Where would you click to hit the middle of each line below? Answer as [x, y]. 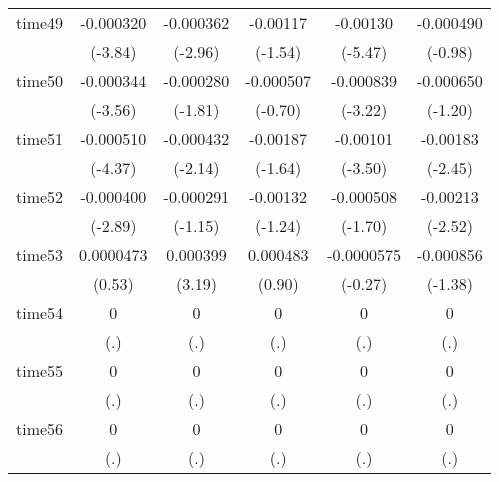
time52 [40, 196]
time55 [40, 370]
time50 [40, 80]
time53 [40, 254]
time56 [40, 428]
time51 [40, 138]
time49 [40, 22]
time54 [40, 312]
